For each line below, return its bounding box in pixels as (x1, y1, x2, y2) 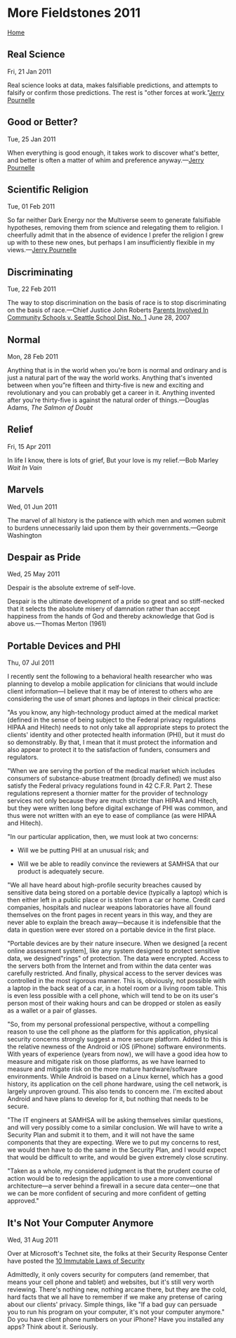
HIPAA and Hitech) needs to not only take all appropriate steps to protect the (7, 723, 229, 732)
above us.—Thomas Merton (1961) (7, 620, 107, 628)
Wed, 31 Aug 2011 (7, 1235, 58, 1245)
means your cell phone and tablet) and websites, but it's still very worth (7, 1278, 214, 1287)
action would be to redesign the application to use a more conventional (7, 1174, 213, 1183)
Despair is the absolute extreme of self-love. (7, 583, 136, 592)
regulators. (7, 753, 39, 762)
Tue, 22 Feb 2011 (7, 285, 56, 293)
